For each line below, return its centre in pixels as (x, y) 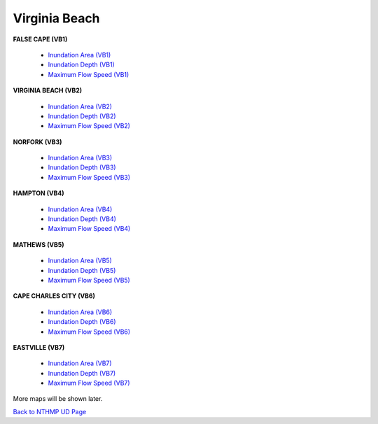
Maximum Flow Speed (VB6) (89, 332)
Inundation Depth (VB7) (82, 373)
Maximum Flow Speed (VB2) (89, 126)
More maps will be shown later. (58, 399)
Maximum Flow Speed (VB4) (89, 229)
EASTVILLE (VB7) (39, 347)
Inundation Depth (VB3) (82, 167)
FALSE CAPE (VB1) (40, 39)
